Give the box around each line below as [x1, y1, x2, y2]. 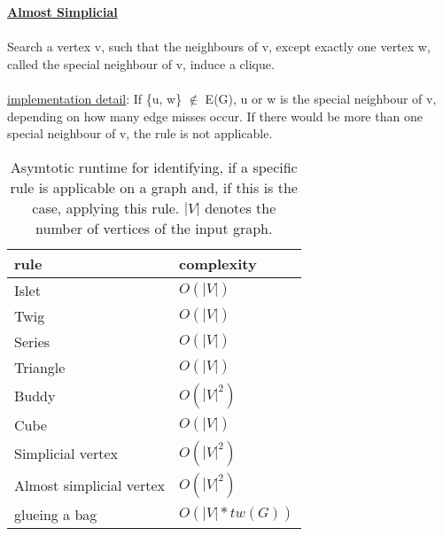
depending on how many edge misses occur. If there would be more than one [7, 106, 423, 125]
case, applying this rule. [32, 197, 180, 218]
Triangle [14, 356, 66, 377]
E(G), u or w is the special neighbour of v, [205, 89, 437, 107]
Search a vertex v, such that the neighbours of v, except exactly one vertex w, [7, 37, 431, 56]
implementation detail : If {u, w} [7, 89, 183, 107]
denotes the [205, 197, 276, 218]
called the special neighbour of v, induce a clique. [7, 54, 275, 73]
